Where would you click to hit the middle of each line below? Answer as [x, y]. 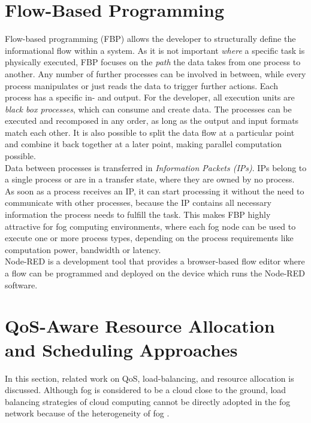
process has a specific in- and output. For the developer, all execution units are [150, 97]
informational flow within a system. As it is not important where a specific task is [155, 50]
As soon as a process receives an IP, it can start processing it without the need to [155, 191]
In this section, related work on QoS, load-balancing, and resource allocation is [150, 378]
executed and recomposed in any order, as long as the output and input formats [152, 121]
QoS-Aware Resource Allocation [140, 326]
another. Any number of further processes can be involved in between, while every [155, 73]
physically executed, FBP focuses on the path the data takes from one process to [153, 62]
